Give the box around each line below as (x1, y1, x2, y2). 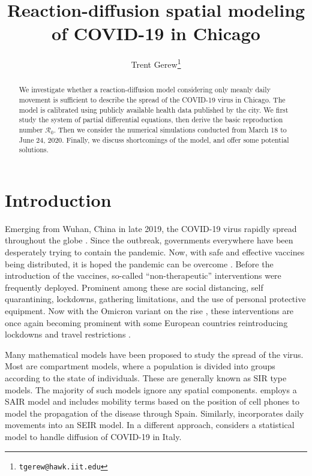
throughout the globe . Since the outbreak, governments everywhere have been (5, 234, 293, 246)
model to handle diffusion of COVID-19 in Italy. (5, 430, 182, 442)
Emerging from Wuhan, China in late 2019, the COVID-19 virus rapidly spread (5, 222, 297, 234)
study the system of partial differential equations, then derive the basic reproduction (19, 115, 283, 125)
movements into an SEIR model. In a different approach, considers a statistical (5, 418, 295, 431)
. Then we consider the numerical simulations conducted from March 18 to (53, 124, 287, 134)
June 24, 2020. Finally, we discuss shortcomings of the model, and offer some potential (19, 134, 289, 144)
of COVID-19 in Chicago (52, 21, 260, 46)
